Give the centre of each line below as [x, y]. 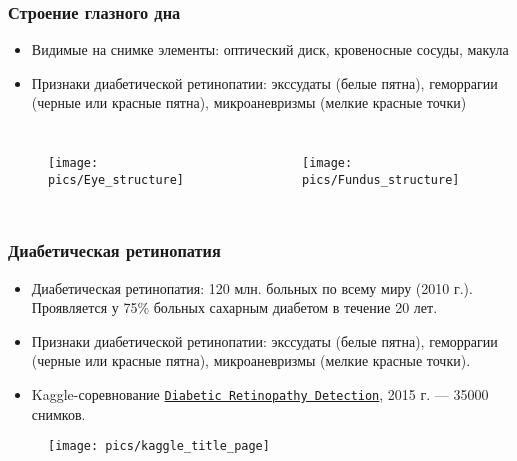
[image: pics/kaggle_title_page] [159, 446]
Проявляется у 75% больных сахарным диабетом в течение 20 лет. [234, 307]
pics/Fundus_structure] [381, 179]
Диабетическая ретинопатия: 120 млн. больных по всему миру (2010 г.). [252, 287]
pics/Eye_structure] [116, 179]
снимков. [58, 413]
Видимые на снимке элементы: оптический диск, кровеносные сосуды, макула [270, 49]
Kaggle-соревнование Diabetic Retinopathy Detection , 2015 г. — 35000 [260, 393]
